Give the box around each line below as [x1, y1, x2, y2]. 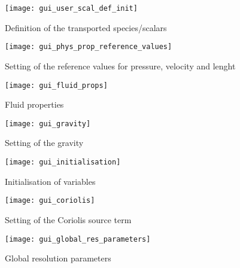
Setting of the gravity [5, 136, 84, 149]
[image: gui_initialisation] [5, 158, 121, 166]
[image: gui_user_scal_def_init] [5, 4, 138, 13]
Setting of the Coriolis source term [5, 213, 132, 226]
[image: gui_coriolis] [5, 196, 95, 205]
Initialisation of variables [5, 175, 96, 187]
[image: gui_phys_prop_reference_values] [5, 42, 172, 51]
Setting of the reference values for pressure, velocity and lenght [5, 59, 236, 72]
